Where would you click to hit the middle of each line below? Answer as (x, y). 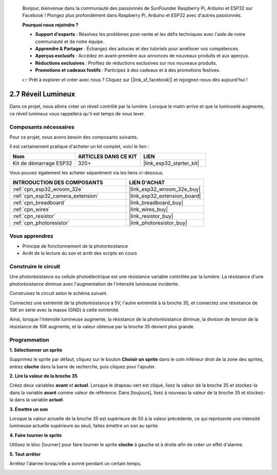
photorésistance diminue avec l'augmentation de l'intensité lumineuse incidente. (94, 284)
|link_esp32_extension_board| (165, 196)
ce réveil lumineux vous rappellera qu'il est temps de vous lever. (77, 113)
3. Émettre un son (29, 409)
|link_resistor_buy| (151, 216)
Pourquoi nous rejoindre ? (51, 25)
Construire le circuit (35, 267)
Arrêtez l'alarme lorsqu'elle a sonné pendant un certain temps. (75, 463)
